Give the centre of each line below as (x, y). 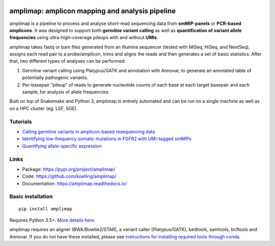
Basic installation (31, 197)
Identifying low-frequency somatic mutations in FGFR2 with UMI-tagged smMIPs (107, 139)
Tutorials (21, 121)
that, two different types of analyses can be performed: (67, 61)
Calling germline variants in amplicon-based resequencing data (89, 131)
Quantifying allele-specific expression (62, 146)
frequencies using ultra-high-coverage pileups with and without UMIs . (84, 38)
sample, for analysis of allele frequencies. (66, 92)
